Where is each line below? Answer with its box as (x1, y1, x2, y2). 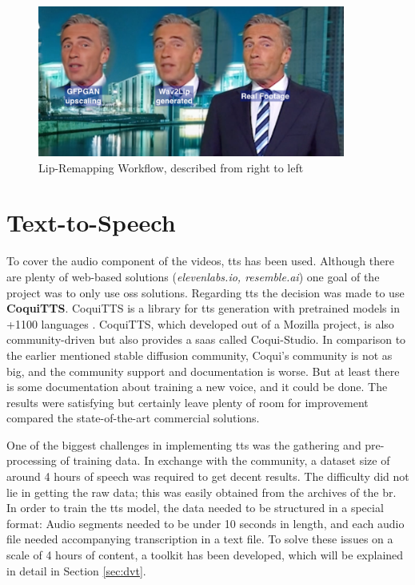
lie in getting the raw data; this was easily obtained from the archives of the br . (6, 483, 397, 500)
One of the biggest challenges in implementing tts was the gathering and (6, 436, 361, 453)
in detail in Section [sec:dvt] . (6, 562, 146, 579)
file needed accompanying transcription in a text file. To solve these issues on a (6, 531, 393, 547)
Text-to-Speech (6, 206, 176, 239)
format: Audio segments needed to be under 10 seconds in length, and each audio (6, 514, 405, 531)
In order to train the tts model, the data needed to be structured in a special (6, 499, 384, 516)
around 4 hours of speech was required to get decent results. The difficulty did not (6, 468, 409, 485)
